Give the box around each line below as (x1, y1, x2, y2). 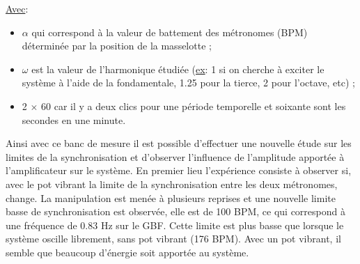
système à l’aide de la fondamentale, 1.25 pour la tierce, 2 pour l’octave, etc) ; (22, 75, 355, 90)
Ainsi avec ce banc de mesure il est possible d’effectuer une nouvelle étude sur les (6, 136, 352, 150)
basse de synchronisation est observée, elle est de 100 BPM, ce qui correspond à (6, 204, 345, 219)
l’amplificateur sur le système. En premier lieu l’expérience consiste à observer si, (6, 163, 352, 178)
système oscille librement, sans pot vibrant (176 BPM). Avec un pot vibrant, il (6, 231, 341, 246)
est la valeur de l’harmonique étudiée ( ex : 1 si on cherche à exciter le (31, 61, 324, 76)
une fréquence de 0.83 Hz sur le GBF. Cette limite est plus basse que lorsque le (6, 217, 344, 232)
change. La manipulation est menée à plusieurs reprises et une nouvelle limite (6, 190, 336, 205)
